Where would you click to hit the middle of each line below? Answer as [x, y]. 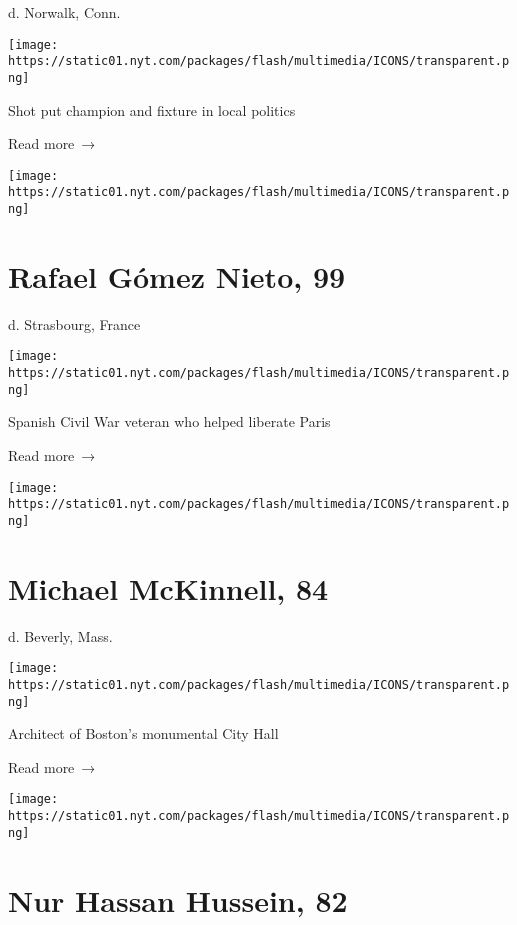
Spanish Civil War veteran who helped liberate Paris [169, 421]
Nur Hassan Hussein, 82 [178, 899]
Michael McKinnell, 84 [168, 587]
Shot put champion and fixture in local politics [152, 109]
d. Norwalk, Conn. [64, 12]
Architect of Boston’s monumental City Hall [143, 733]
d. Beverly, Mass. [60, 635]
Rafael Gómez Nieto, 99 [177, 275]
